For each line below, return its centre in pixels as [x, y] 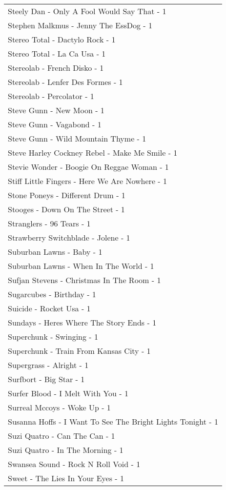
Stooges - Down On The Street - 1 [66, 209]
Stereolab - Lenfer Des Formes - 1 [65, 82]
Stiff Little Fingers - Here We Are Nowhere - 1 [87, 181]
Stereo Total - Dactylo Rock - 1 [62, 39]
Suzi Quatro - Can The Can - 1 [62, 436]
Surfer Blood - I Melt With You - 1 [68, 393]
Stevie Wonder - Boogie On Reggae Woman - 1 [88, 167]
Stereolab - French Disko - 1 [56, 68]
